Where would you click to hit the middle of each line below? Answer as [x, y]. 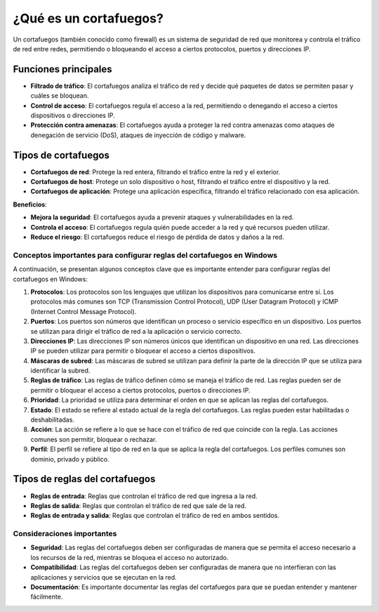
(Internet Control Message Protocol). [84, 311]
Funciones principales [62, 69]
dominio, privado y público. [70, 459]
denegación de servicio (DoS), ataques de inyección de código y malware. [138, 135]
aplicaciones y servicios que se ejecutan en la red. [104, 577]
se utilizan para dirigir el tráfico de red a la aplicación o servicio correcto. [136, 331]
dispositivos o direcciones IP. [73, 115]
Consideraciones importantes [65, 534]
